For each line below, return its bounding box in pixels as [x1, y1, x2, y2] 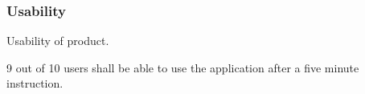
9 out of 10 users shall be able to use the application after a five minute [6, 59, 359, 76]
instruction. [6, 75, 64, 92]
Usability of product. [6, 32, 109, 49]
